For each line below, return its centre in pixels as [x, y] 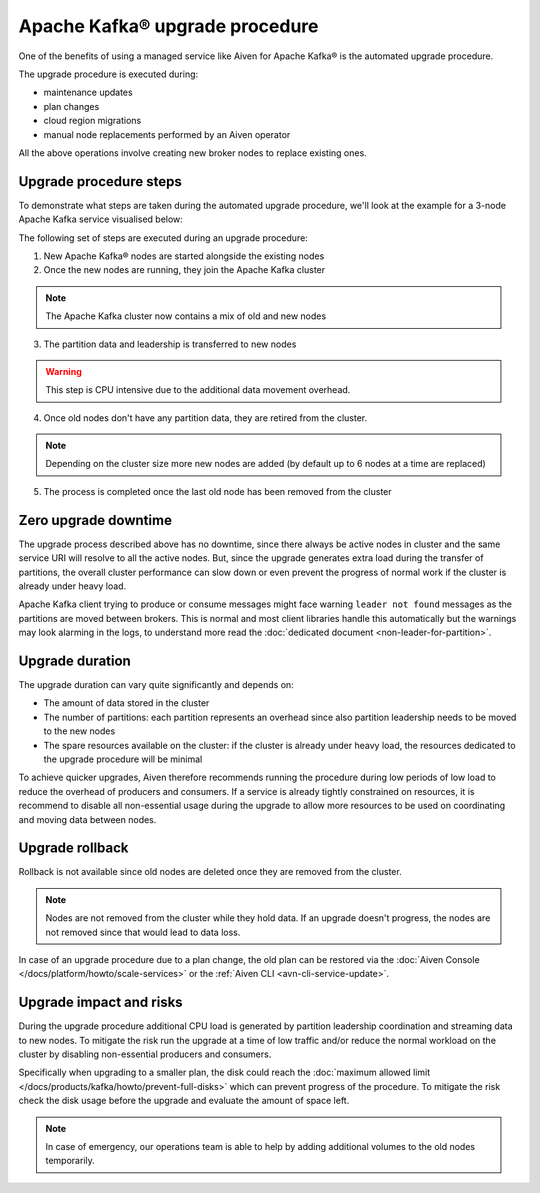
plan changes [71, 106]
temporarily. [70, 1161]
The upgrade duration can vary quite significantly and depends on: [156, 685]
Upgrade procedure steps [100, 181]
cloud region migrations [92, 121]
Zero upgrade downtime [95, 520]
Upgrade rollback [73, 848]
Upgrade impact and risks [101, 1002]
